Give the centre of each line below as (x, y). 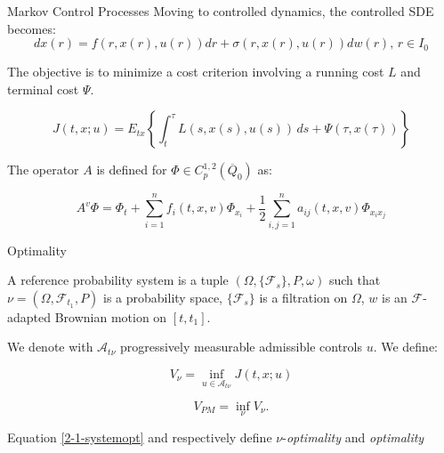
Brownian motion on (111, 316)
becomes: (32, 28)
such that (355, 280)
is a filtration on (303, 297)
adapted (29, 316)
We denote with (50, 347)
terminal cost (43, 89)
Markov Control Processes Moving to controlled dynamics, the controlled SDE (221, 11)
